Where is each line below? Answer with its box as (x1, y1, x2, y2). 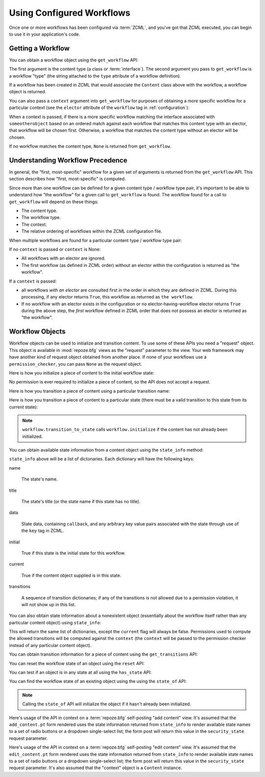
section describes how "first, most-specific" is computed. (9, 176, 126, 182)
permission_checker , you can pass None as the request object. (9, 361, 142, 367)
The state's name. (21, 476, 58, 482)
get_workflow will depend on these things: (9, 199, 99, 205)
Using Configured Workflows (9, 7, 131, 18)
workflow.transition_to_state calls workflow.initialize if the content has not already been (22, 427, 228, 432)
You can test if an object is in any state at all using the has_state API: (9, 670, 152, 675)
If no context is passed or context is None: (9, 246, 101, 252)
